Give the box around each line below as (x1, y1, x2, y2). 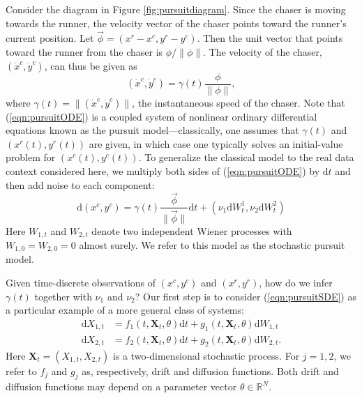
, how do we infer (259, 275, 333, 290)
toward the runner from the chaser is (6, 45, 163, 59)
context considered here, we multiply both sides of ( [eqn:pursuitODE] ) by (6, 164, 320, 178)
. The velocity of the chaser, (203, 45, 322, 59)
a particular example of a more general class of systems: (6, 303, 244, 317)
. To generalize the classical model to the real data (138, 150, 354, 164)
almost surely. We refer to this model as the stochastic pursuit (79, 238, 345, 252)
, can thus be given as (44, 58, 137, 72)
